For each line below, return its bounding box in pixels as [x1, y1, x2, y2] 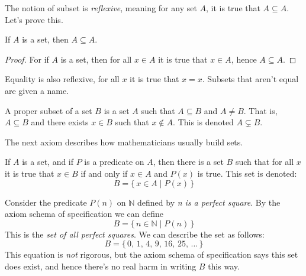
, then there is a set [153, 155, 224, 168]
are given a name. [5, 84, 69, 96]
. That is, [243, 104, 278, 116]
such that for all [235, 155, 294, 168]
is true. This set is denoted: [197, 167, 297, 179]
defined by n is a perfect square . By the [137, 196, 281, 208]
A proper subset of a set [5, 104, 92, 116]
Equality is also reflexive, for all [5, 73, 120, 85]
